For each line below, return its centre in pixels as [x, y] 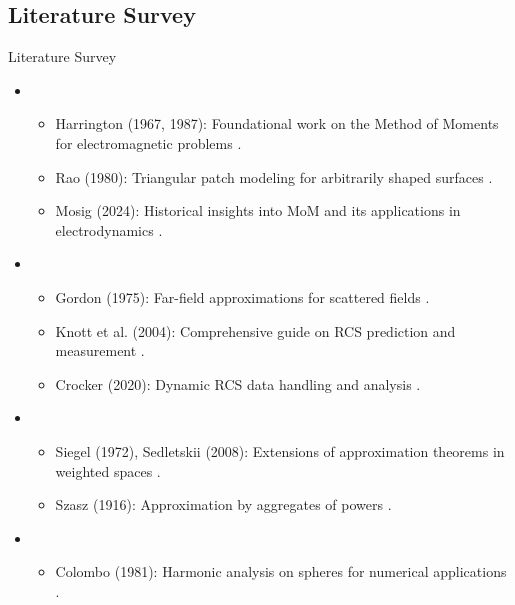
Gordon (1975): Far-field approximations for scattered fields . [242, 296]
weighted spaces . [108, 470]
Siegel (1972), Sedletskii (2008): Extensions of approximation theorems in [280, 450]
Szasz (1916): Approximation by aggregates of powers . [223, 504]
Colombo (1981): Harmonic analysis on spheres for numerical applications [281, 571]
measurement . [100, 350]
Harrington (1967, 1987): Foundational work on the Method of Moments [277, 123]
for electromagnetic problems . [148, 142]
